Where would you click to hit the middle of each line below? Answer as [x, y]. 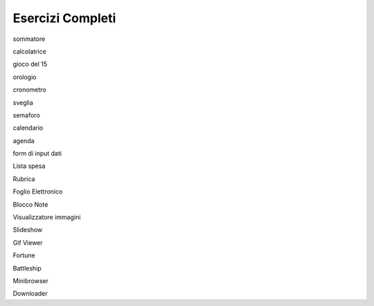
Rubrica [24, 179]
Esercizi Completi [64, 18]
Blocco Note [30, 204]
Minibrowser [30, 280]
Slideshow [28, 230]
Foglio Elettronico [38, 192]
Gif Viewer [28, 242]
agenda [24, 141]
